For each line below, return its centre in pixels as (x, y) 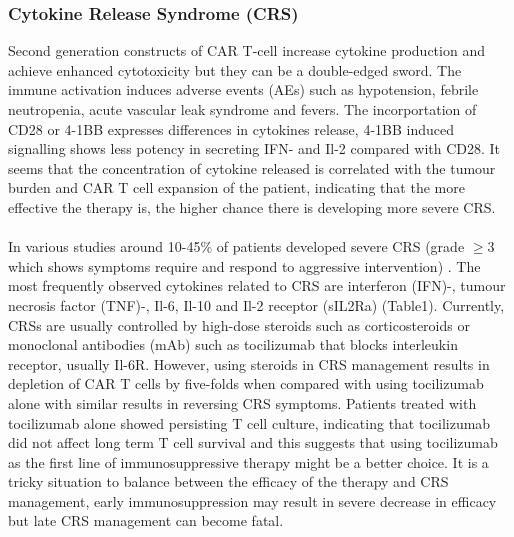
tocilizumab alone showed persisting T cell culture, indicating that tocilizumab (249, 422)
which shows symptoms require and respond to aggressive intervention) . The (244, 265)
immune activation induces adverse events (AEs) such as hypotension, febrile (243, 89)
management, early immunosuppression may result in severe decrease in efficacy (252, 500)
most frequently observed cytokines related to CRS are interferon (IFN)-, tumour (257, 285)
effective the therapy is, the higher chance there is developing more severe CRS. (252, 206)
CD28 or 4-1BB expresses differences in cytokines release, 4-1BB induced (231, 128)
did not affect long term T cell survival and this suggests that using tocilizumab (253, 442)
